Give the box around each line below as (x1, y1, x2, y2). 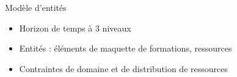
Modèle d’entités (5, 1, 67, 13)
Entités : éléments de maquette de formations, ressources (19, 42, 232, 55)
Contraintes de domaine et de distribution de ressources (19, 62, 228, 75)
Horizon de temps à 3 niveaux (19, 21, 131, 34)
